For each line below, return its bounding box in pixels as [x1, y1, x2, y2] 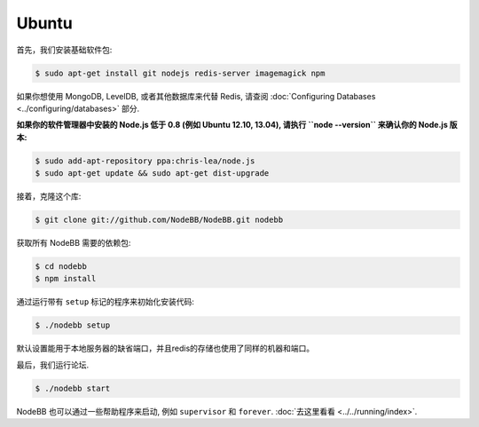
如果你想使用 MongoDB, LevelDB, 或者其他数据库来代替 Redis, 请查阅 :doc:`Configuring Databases [16, 91, 376, 101]
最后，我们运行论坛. [16, 360, 90, 370]
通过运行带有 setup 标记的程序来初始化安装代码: [16, 297, 195, 307]
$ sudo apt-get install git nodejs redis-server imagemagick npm [35, 67, 326, 78]
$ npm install [35, 273, 97, 284]
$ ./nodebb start [35, 383, 111, 393]
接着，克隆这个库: [16, 191, 82, 202]
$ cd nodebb [35, 262, 88, 271]
